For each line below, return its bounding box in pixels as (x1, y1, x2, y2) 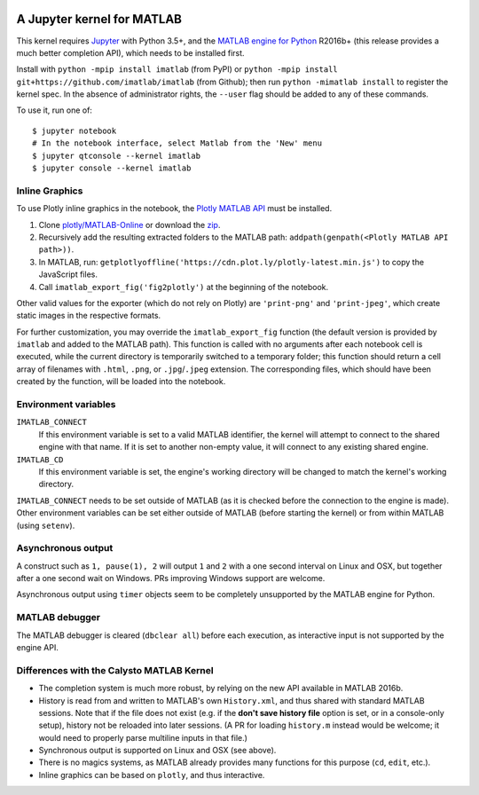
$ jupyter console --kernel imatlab (32, 163, 192, 173)
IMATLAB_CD (16, 454, 64, 465)
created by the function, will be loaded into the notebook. (16, 376, 226, 387)
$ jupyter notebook (32, 125, 117, 136)
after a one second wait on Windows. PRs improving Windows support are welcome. (16, 573, 326, 584)
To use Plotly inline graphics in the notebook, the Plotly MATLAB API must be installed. (16, 203, 333, 214)
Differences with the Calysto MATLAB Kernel (16, 664, 214, 676)
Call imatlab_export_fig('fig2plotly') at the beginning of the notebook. (38, 281, 329, 292)
